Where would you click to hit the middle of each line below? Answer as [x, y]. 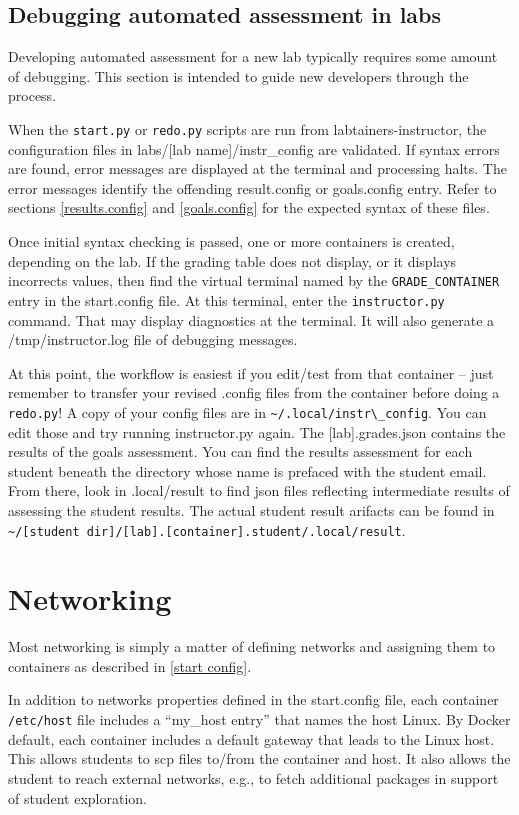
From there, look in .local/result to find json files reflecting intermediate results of [259, 490]
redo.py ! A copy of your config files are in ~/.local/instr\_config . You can [247, 411]
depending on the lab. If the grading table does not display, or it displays [232, 260]
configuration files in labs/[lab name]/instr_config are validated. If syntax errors [254, 148]
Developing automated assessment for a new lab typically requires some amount [253, 56]
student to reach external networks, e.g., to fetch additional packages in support [253, 777]
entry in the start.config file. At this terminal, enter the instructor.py [226, 299]
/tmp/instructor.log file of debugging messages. [153, 339]
